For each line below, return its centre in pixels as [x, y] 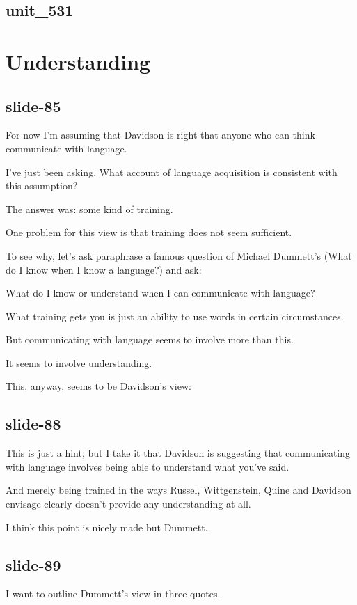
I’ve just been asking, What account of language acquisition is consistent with [172, 172]
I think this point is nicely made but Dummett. [107, 527]
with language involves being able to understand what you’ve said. [148, 466]
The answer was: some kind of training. [89, 209]
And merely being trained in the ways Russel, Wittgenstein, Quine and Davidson [178, 490]
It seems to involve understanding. [79, 362]
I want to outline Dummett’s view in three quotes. [113, 594]
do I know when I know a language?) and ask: [104, 269]
